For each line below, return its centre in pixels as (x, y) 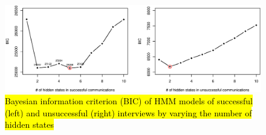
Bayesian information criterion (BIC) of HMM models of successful (129, 100)
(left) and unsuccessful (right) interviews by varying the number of (128, 112)
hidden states (30, 124)
